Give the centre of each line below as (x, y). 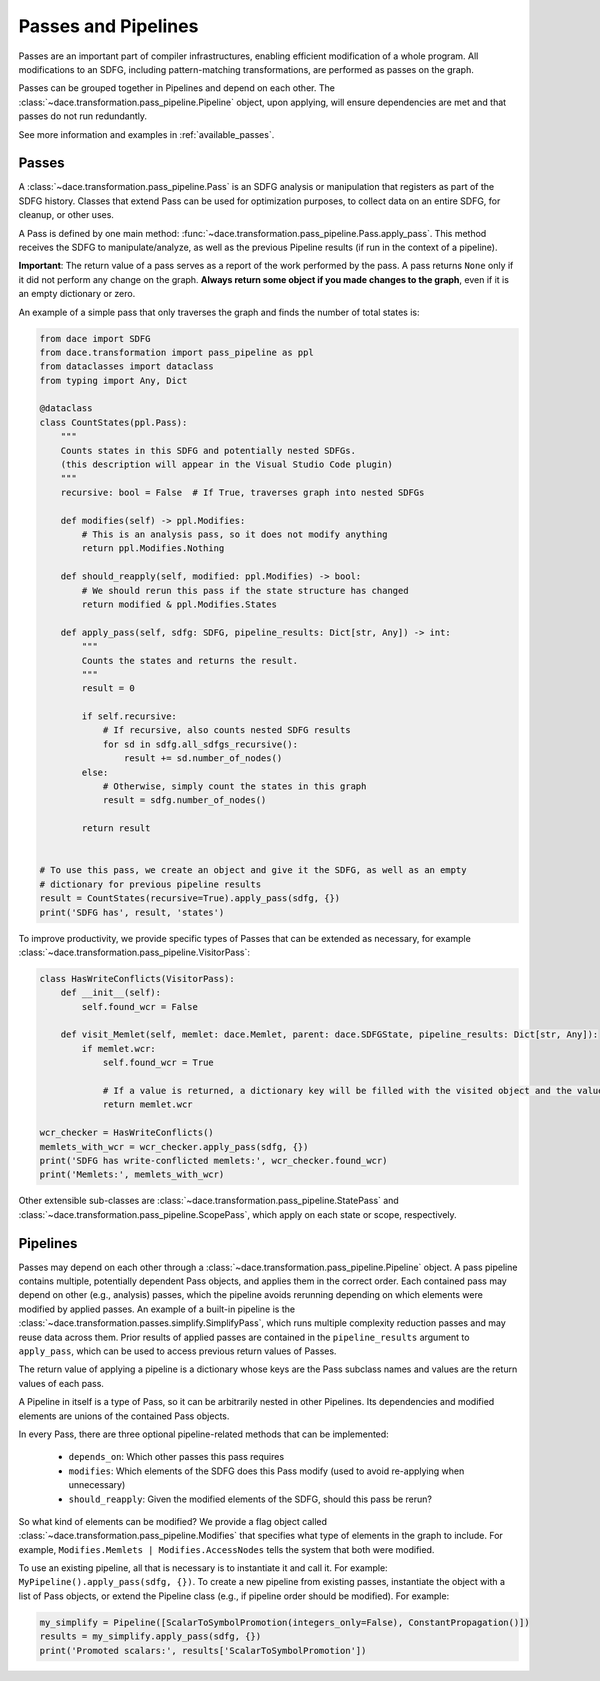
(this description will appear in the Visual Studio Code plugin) (227, 464)
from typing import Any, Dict (113, 380)
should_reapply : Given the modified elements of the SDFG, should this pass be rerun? (250, 1499)
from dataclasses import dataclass (126, 366)
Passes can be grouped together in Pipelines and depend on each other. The (176, 88)
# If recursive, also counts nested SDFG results (226, 730)
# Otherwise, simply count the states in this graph (234, 786)
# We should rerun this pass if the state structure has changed (245, 590)
